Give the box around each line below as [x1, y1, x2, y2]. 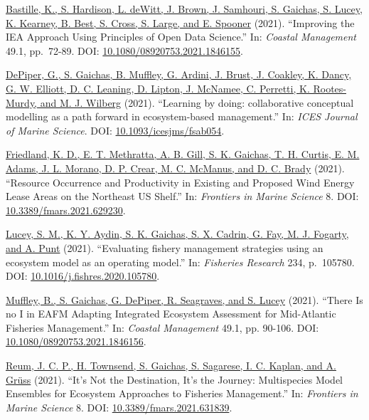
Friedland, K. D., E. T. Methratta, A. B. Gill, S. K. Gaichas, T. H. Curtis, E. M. [6, 147, 360, 162]
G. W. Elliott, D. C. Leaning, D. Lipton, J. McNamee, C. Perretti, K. [6, 80, 310, 95]
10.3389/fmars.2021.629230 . [6, 202, 126, 217]
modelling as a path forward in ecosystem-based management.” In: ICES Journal [6, 109, 358, 124]
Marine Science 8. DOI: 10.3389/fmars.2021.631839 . [6, 399, 232, 414]
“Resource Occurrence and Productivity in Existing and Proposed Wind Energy [6, 174, 355, 189]
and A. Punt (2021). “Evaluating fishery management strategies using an [6, 240, 323, 255]
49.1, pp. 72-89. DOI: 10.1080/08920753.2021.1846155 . [6, 43, 243, 58]
